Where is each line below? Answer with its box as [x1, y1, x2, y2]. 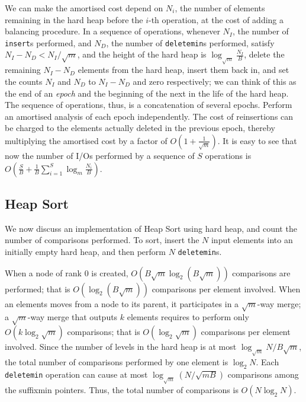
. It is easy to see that [217, 134, 297, 146]
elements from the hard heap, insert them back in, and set [78, 63, 289, 76]
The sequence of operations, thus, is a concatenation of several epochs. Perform [5, 98, 292, 111]
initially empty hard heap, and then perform [5, 245, 166, 257]
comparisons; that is [67, 326, 140, 338]
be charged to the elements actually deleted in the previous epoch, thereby [5, 122, 275, 134]
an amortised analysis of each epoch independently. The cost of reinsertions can [5, 110, 294, 122]
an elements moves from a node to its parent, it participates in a [5, 297, 239, 310]
